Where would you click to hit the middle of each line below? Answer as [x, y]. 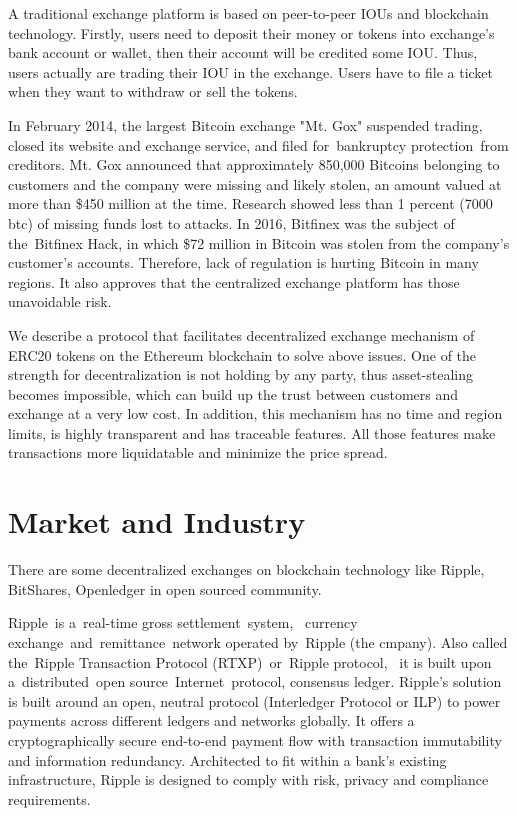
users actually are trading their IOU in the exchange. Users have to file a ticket [251, 71]
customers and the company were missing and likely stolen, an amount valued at [255, 183]
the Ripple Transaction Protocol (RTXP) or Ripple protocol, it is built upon [250, 661]
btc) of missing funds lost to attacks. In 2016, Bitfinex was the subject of [231, 222]
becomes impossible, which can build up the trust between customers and [233, 393]
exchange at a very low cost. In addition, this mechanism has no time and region [255, 413]
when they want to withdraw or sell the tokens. [153, 91]
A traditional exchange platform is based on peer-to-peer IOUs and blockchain [248, 13]
